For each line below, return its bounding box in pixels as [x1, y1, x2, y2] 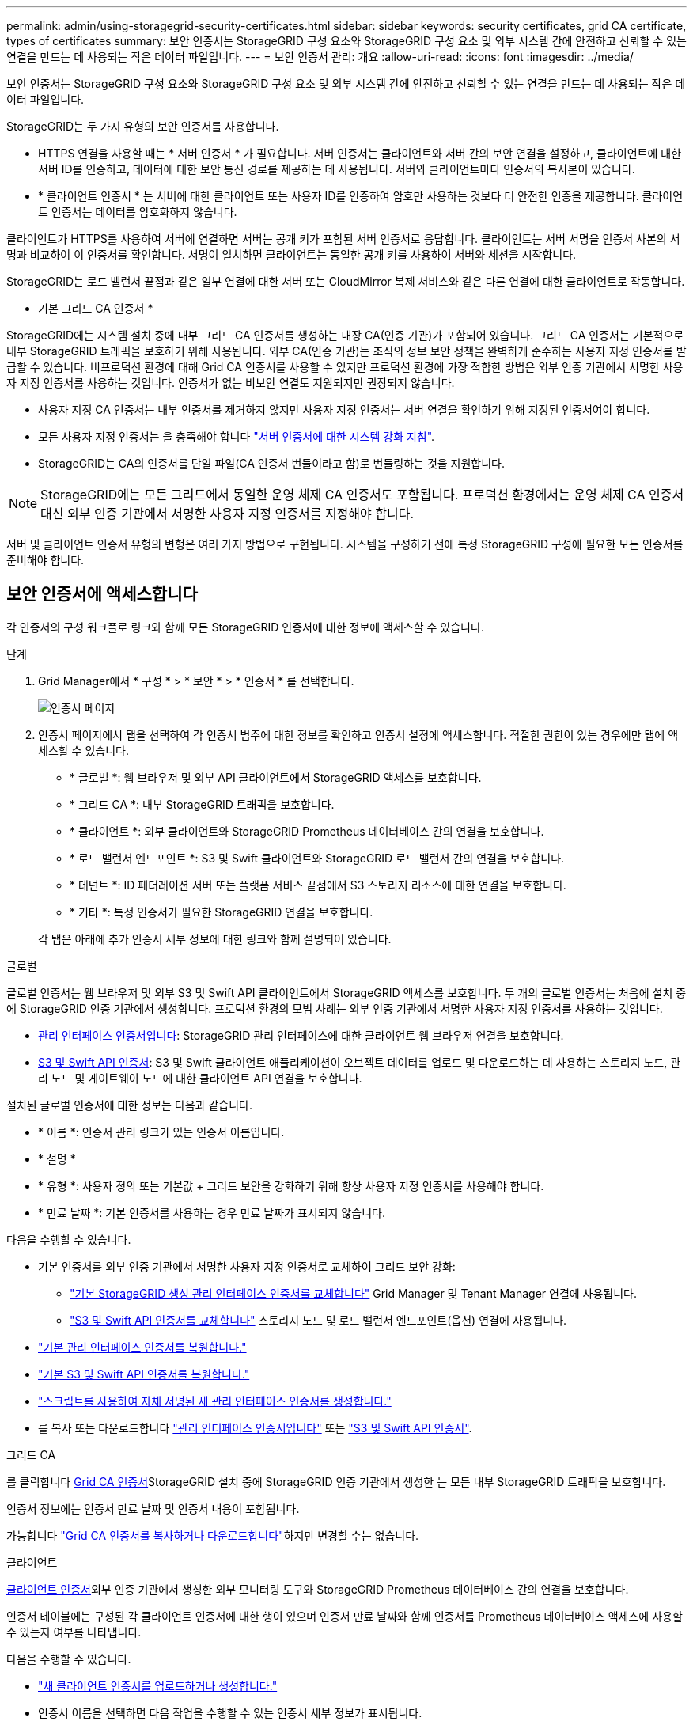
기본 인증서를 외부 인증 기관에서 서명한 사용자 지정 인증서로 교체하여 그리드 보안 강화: [38, 1259, 456, 1273]
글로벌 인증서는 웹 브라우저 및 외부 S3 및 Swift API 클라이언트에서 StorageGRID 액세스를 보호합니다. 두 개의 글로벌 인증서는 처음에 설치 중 [6, 985, 687, 999]
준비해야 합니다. [6, 553, 85, 567]
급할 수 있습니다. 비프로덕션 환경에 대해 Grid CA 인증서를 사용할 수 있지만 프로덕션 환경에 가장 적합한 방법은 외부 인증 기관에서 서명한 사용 [6, 360, 684, 373]
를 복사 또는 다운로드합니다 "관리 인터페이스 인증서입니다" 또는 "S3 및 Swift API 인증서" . [38, 1420, 472, 1435]
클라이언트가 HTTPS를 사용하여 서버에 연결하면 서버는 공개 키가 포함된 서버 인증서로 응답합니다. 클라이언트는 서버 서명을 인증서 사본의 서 [6, 232, 680, 245]
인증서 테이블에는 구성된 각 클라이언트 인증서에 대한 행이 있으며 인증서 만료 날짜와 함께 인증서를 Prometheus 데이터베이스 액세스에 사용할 [6, 1609, 683, 1623]
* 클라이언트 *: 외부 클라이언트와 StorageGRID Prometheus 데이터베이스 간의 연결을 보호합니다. [70, 824, 544, 838]
